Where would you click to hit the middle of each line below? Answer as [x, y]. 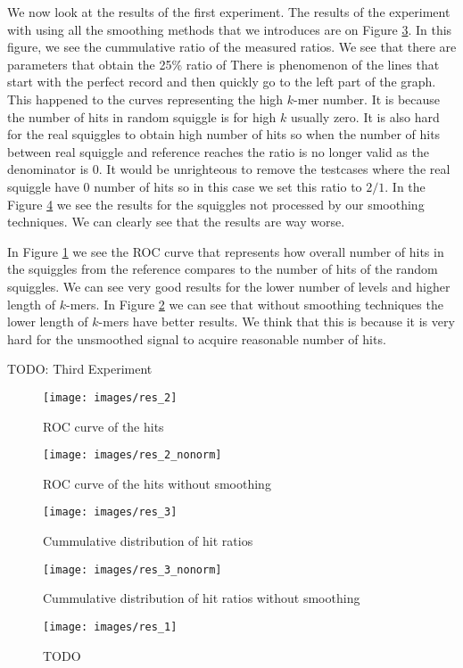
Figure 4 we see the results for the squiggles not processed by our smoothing [216, 204]
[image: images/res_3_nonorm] [132, 569]
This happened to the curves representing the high [145, 99]
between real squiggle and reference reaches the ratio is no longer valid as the [218, 151]
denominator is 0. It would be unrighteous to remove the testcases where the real [229, 169]
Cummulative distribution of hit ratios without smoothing [202, 598]
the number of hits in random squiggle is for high [142, 116]
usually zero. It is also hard [365, 116]
